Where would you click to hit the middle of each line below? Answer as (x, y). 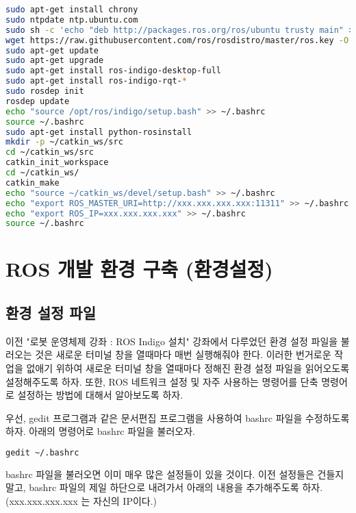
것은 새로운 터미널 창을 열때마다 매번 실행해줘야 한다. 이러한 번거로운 (183, 354)
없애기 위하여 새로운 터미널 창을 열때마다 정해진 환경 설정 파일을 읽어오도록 (188, 368)
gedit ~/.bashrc (42, 452)
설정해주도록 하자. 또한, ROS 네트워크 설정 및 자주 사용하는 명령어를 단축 (162, 381)
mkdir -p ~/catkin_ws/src (64, 142)
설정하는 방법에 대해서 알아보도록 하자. (100, 395)
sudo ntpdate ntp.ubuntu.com (72, 20)
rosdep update (38, 101)
